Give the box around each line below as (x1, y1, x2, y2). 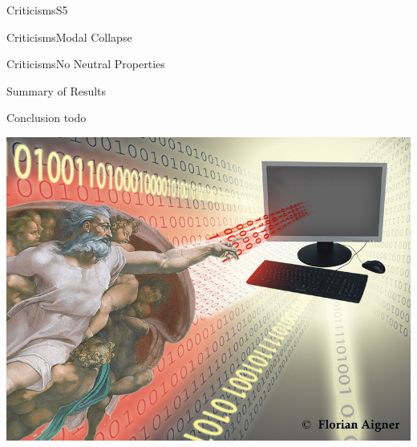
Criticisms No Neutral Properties (6, 55, 165, 72)
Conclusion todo (6, 109, 87, 126)
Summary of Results (6, 82, 107, 99)
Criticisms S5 (6, 2, 68, 18)
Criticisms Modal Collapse (6, 28, 132, 45)
